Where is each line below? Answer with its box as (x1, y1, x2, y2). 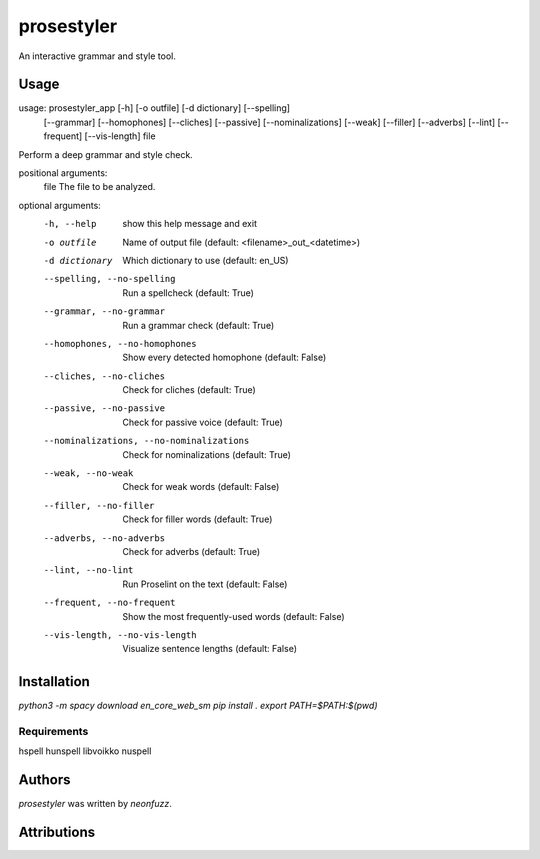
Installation (18, 673, 90, 690)
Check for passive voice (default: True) (122, 416, 284, 428)
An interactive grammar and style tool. (18, 50, 177, 62)
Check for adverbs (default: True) (122, 546, 261, 557)
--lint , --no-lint (43, 565, 134, 576)
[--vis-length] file (84, 130, 156, 142)
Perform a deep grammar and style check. (18, 148, 194, 160)
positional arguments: (18, 167, 108, 179)
